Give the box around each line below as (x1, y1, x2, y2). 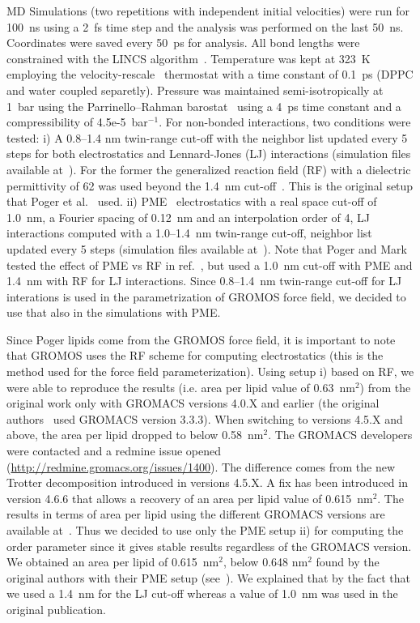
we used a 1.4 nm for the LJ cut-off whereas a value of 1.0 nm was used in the (6, 585, 398, 602)
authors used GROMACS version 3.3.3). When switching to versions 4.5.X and (6, 410, 403, 427)
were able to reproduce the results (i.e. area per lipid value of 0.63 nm (6, 378, 355, 395)
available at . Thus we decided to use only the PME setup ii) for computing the (6, 522, 404, 538)
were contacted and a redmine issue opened (6, 442, 222, 459)
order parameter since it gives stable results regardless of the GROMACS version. (6, 537, 412, 554)
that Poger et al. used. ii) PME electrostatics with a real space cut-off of (6, 193, 377, 210)
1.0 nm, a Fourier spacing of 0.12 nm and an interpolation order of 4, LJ (6, 208, 370, 225)
